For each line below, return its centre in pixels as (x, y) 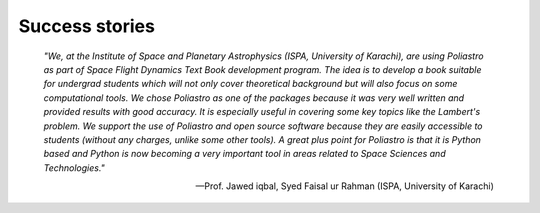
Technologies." (74, 167)
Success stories (86, 26)
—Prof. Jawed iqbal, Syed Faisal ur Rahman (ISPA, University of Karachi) (344, 186)
